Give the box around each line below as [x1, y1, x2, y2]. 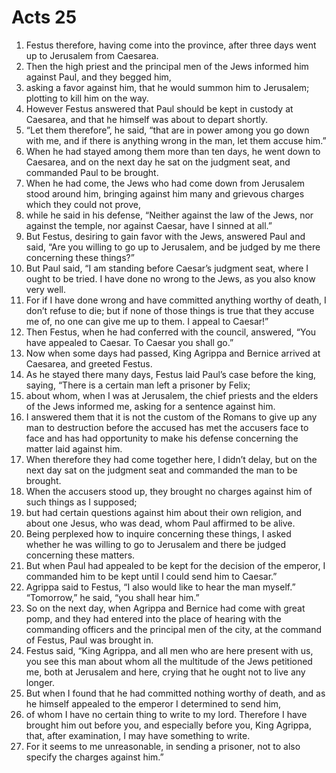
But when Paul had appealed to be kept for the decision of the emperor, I [25, 559, 326, 571]
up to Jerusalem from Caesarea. [25, 49, 159, 61]
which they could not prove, [25, 198, 141, 210]
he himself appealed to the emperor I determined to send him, [25, 697, 282, 710]
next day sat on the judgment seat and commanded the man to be [25, 464, 298, 476]
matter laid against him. [25, 442, 123, 455]
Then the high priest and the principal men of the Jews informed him [25, 60, 309, 72]
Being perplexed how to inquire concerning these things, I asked [25, 527, 292, 540]
